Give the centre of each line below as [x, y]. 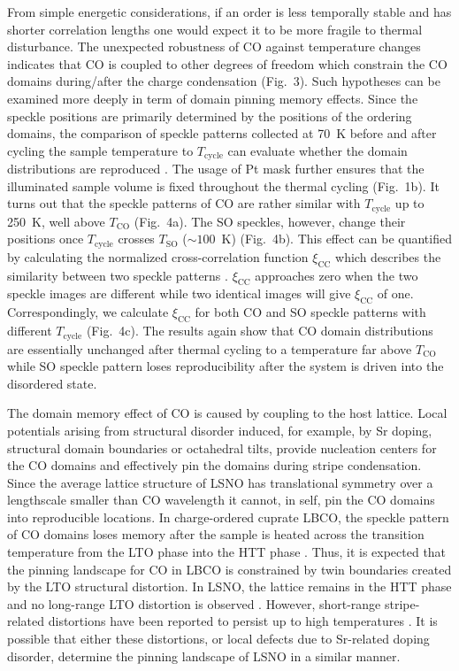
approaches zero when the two [337, 275]
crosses [136, 239]
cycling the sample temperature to [100, 150]
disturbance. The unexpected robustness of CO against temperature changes [214, 46]
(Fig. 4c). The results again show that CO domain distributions [260, 331]
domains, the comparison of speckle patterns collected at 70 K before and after [222, 133]
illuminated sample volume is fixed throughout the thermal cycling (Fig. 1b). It [223, 185]
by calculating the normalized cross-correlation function [158, 256]
